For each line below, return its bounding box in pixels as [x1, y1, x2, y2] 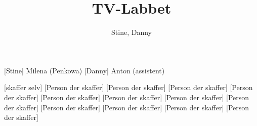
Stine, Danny [111, 27, 152, 37]
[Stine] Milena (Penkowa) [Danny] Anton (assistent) [4, 65, 165, 75]
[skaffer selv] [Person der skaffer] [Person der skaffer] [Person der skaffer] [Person [4, 82, 253, 93]
